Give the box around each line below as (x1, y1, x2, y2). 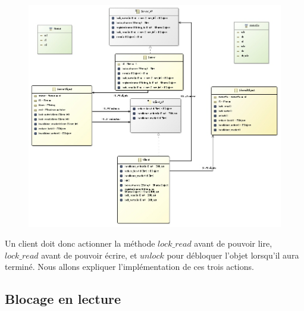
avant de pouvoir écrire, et (41, 248, 137, 261)
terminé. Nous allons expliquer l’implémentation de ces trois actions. (5, 260, 254, 273)
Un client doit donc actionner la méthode (5, 237, 155, 250)
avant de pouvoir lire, (194, 237, 272, 250)
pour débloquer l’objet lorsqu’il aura (167, 248, 299, 261)
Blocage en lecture (5, 290, 121, 308)
